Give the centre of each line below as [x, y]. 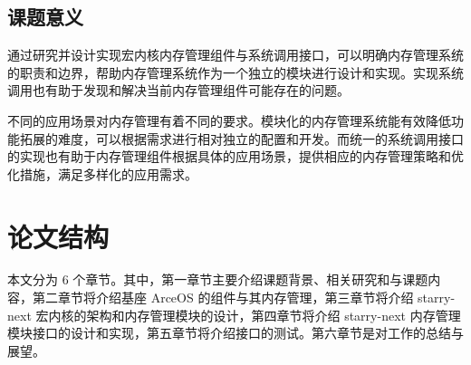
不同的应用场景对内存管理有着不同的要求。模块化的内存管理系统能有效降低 [229, 120]
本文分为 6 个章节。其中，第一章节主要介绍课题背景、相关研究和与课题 [218, 279]
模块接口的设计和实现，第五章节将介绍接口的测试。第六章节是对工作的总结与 [235, 333]
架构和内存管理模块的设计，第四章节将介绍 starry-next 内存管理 [274, 315]
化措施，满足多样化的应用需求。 [102, 173]
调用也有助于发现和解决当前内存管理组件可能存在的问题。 [178, 90]
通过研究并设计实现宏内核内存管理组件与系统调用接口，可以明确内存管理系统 [235, 55]
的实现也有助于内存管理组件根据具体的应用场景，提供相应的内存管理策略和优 [235, 156]
